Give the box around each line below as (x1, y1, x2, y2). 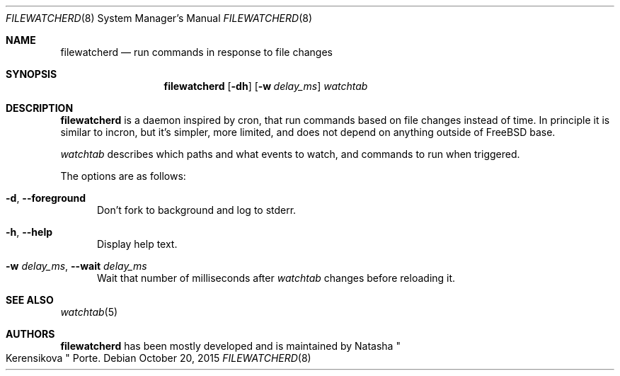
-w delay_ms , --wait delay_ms (6, 260, 147, 272)
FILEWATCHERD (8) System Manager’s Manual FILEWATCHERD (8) (6, 12, 313, 24)
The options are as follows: (60, 170, 186, 182)
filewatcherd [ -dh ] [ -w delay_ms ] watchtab (163, 80, 368, 92)
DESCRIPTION (6, 102, 74, 114)
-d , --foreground (6, 192, 86, 204)
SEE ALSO (6, 294, 54, 306)
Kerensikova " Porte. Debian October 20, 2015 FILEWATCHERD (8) (6, 352, 311, 364)
